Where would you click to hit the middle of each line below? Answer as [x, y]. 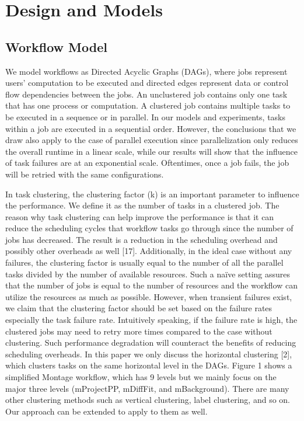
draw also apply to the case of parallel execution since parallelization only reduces [152, 140]
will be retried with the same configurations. [85, 174]
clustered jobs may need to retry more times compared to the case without [139, 331]
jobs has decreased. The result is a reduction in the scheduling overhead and [141, 239]
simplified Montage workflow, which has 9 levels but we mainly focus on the [141, 377]
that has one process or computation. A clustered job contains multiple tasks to [148, 105]
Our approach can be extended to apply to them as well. [106, 411]
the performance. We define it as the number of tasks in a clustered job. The [142, 205]
